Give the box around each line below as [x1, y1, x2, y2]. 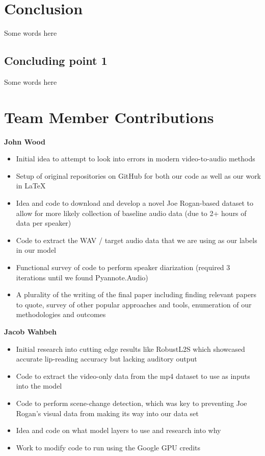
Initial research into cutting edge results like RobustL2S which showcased [16, 343, 245, 354]
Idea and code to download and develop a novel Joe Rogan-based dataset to [16, 198, 254, 208]
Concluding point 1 [4, 53, 108, 68]
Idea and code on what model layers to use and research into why [16, 425, 221, 436]
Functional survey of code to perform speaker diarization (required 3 [16, 261, 230, 272]
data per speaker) [16, 218, 71, 228]
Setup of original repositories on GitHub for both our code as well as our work [16, 170, 261, 181]
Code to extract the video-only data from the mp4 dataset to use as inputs [16, 370, 250, 381]
